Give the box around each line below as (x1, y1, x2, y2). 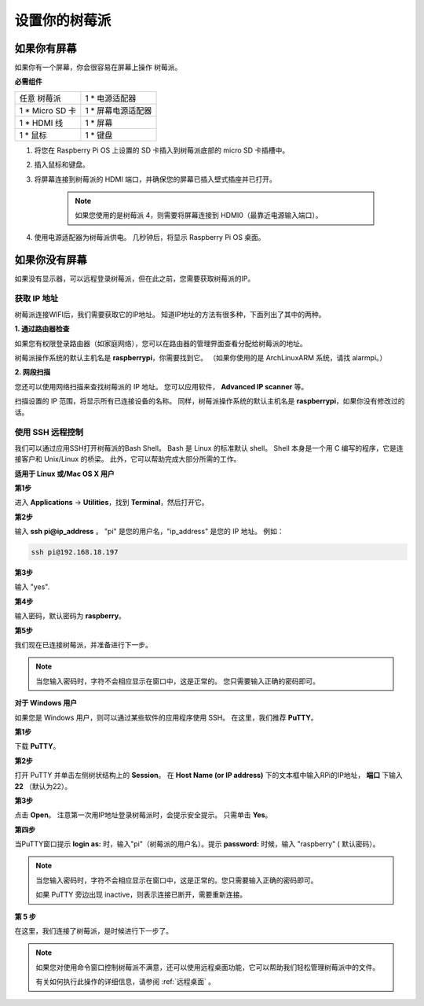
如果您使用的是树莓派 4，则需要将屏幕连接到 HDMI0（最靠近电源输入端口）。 (75, 211, 323, 220)
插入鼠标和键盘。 (34, 160, 90, 169)
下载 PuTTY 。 (14, 742, 60, 751)
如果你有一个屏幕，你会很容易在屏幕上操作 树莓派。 (14, 63, 182, 72)
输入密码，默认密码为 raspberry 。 (14, 611, 126, 621)
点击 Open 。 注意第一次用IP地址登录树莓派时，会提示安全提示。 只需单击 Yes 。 (14, 810, 272, 820)
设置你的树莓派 (14, 12, 111, 29)
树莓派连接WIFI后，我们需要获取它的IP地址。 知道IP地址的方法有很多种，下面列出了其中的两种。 (14, 309, 326, 319)
